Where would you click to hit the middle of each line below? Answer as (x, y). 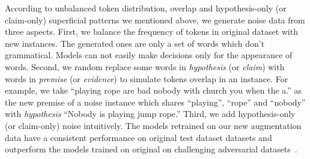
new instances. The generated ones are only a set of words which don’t (135, 43)
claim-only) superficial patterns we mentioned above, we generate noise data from (155, 19)
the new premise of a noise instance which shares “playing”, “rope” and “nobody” (155, 102)
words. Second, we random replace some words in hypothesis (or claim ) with (145, 66)
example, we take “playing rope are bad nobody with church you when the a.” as (153, 90)
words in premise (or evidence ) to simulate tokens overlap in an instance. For (147, 78)
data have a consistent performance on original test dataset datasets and (138, 137)
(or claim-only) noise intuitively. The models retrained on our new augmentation (153, 125)
